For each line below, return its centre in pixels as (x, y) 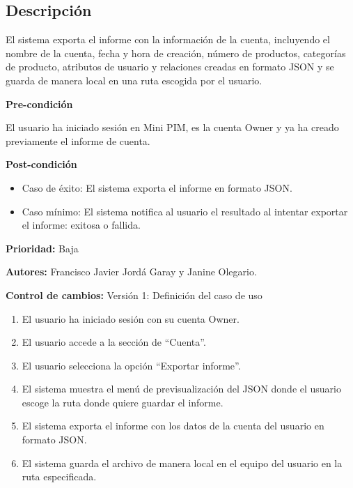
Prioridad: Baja (42, 248)
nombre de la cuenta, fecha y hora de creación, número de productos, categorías (176, 53)
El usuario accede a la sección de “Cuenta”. (114, 342)
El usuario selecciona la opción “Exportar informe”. (131, 365)
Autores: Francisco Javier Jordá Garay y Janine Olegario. (131, 272)
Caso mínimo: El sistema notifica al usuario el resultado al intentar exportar (185, 211)
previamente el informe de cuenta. (78, 140)
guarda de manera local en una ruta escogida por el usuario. (134, 80)
